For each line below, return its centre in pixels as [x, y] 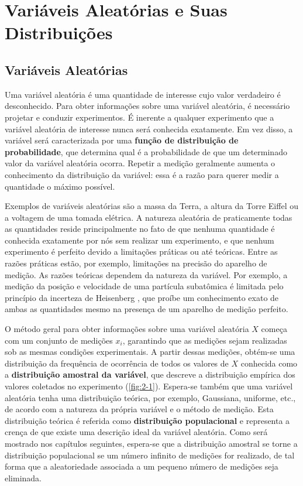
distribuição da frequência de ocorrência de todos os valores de [117, 363]
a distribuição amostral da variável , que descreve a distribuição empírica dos [150, 374]
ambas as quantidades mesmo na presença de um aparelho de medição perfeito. [147, 309]
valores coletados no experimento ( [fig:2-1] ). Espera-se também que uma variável [149, 386]
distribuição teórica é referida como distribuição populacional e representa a [147, 420]
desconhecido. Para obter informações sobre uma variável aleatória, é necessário [147, 106]
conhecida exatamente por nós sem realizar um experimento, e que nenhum [140, 240]
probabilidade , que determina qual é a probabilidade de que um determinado [146, 151]
